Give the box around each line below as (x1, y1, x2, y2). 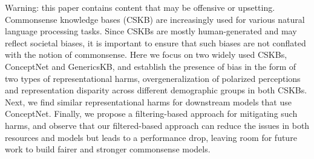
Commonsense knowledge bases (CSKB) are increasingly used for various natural (5, 13, 305, 25)
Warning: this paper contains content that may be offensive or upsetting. (5, 1, 275, 13)
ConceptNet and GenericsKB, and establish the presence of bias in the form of (5, 60, 296, 72)
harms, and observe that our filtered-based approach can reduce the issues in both (5, 119, 310, 131)
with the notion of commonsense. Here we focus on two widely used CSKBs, (5, 48, 287, 61)
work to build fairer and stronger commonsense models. (5, 143, 211, 155)
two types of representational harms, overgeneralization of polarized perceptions (5, 72, 301, 84)
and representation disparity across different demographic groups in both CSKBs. (5, 84, 307, 96)
